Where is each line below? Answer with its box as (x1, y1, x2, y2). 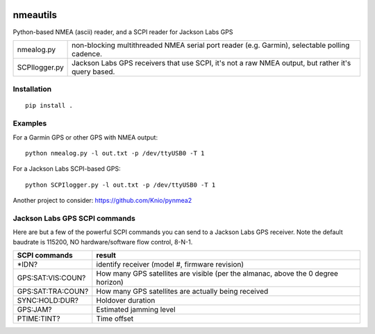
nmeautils (12, 9, 58, 21)
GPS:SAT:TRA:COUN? (17, 287, 89, 297)
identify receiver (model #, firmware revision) (96, 260, 244, 269)
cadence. (72, 49, 103, 58)
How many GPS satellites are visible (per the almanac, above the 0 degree (96, 269, 338, 278)
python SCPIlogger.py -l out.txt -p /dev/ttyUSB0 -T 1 (25, 181, 216, 189)
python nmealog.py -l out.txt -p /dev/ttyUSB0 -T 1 (25, 149, 205, 157)
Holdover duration (96, 296, 156, 306)
